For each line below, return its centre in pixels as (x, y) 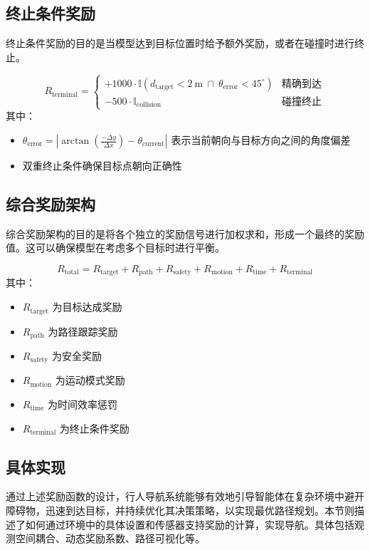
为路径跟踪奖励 (83, 331)
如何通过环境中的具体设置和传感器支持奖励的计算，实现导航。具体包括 (190, 524)
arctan (75, 141)
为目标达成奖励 (87, 307)
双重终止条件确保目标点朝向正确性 (102, 166)
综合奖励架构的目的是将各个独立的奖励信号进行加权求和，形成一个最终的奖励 (185, 233)
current (153, 144)
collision (149, 105)
